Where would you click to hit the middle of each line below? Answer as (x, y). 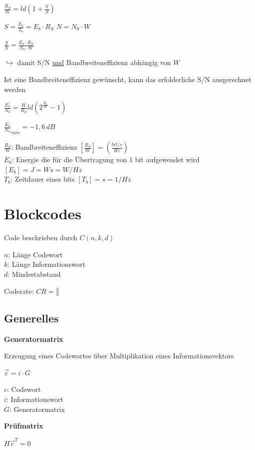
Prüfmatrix (24, 426)
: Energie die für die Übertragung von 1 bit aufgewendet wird (106, 159)
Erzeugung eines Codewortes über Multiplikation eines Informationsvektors (119, 356)
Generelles (31, 318)
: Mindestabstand (34, 274)
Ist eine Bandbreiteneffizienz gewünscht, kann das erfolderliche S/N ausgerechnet (128, 79)
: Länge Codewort (35, 254)
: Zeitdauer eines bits (43, 179)
